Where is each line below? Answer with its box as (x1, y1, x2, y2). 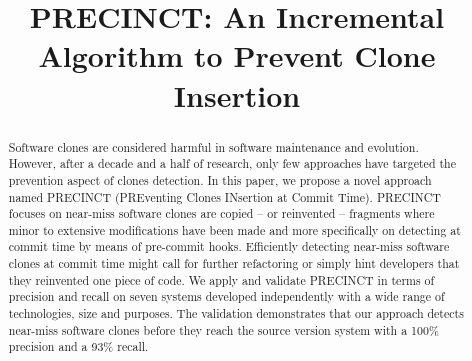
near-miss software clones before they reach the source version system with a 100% (8, 321, 439, 338)
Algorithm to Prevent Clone (38, 35, 436, 76)
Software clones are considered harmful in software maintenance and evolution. (8, 138, 419, 155)
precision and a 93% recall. (8, 338, 149, 355)
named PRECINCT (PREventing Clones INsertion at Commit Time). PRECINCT (8, 188, 441, 205)
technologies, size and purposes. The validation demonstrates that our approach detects (8, 305, 464, 322)
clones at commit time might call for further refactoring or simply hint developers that (8, 255, 460, 272)
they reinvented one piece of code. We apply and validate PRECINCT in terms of (8, 271, 435, 288)
